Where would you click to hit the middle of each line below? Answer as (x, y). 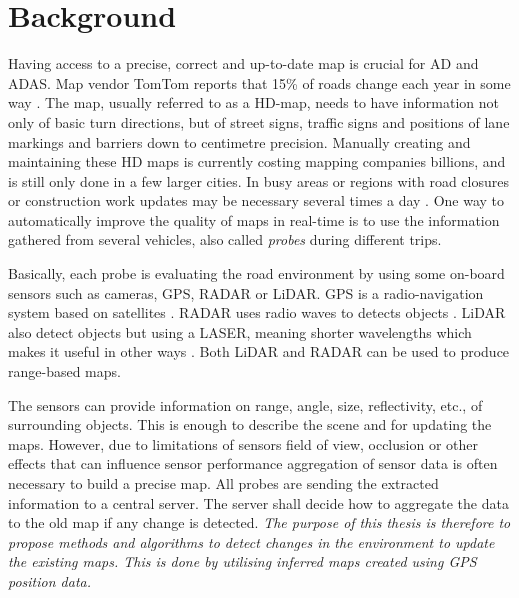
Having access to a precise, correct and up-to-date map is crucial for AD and (243, 63)
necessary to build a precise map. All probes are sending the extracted (223, 483)
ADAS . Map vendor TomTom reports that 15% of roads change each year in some (259, 82)
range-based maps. (64, 371)
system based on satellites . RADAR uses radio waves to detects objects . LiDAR (257, 312)
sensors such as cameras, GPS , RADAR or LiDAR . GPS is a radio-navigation (246, 292)
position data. (50, 580)
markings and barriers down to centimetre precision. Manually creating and (239, 141)
